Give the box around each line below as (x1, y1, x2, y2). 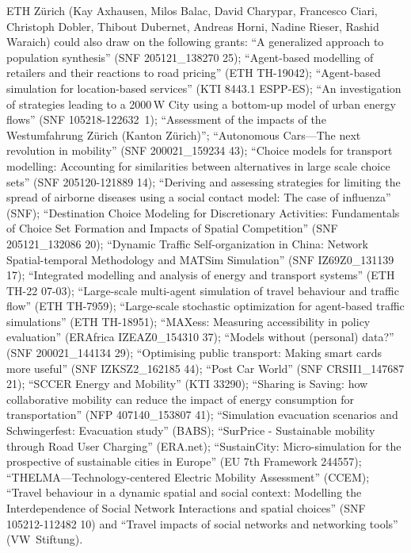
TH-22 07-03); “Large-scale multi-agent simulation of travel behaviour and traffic (6, 282, 399, 298)
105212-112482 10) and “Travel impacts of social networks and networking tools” (6, 515, 398, 532)
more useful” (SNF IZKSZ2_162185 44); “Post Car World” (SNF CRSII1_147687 (6, 359, 405, 376)
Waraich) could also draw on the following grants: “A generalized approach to (6, 33, 384, 50)
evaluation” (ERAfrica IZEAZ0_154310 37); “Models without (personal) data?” (6, 328, 394, 345)
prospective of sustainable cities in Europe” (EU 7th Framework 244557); (6, 453, 362, 470)
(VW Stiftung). (6, 531, 83, 547)
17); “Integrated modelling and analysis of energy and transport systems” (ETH (6, 267, 395, 283)
